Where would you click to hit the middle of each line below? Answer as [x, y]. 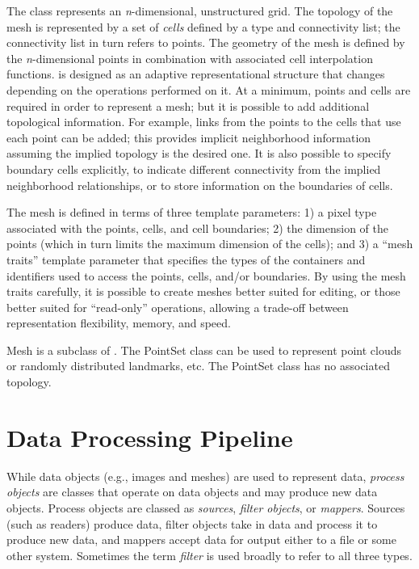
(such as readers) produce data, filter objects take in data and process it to [192, 523]
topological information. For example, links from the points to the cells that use [204, 122]
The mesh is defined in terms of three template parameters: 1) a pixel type [192, 212]
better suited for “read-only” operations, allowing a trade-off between [178, 307]
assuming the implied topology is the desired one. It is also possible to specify [199, 153]
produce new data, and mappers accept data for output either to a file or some [201, 539]
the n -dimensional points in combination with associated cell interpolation [190, 58]
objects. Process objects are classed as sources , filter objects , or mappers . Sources [206, 507]
